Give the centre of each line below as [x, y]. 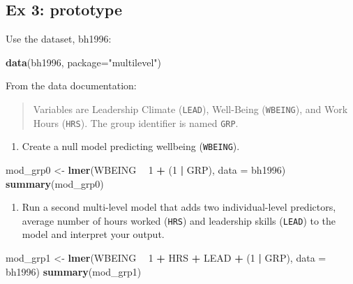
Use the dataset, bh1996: [59, 39]
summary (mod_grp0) [55, 183]
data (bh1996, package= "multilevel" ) [83, 62]
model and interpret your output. [93, 234]
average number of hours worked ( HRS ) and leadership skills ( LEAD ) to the [179, 220]
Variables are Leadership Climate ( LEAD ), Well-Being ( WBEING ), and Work [190, 109]
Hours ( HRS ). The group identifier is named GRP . [136, 122]
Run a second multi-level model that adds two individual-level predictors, [179, 207]
